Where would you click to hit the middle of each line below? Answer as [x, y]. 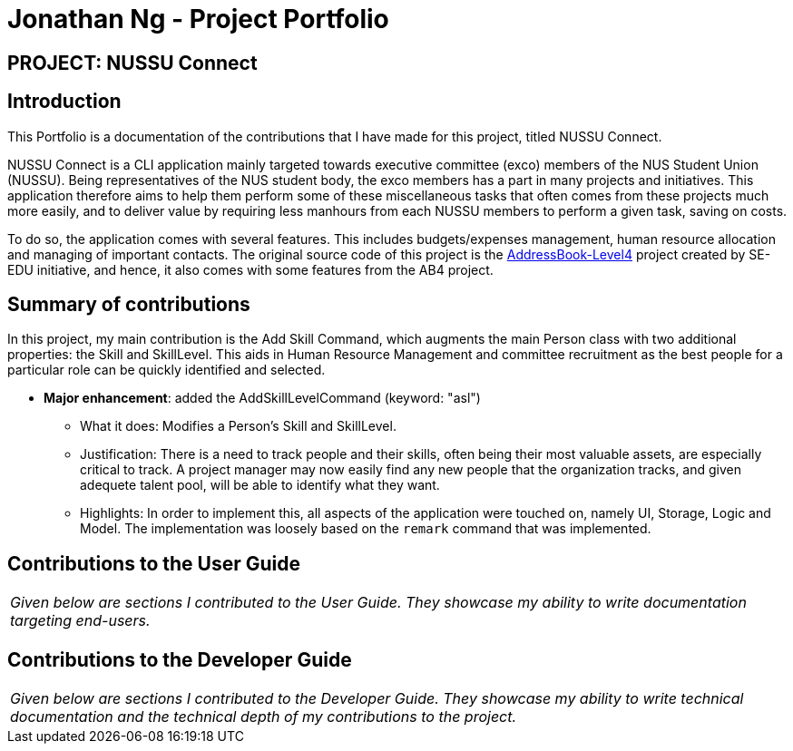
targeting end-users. [80, 621]
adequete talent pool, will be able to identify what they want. [260, 485]
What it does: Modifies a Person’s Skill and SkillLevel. [238, 426]
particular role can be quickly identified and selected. [166, 370]
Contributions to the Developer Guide [180, 659]
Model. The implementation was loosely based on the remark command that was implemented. [366, 529]
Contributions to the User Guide [154, 563]
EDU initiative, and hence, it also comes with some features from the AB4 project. [250, 269]
